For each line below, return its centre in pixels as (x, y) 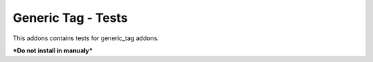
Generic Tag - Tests (70, 18)
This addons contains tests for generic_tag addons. (86, 38)
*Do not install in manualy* (53, 50)
